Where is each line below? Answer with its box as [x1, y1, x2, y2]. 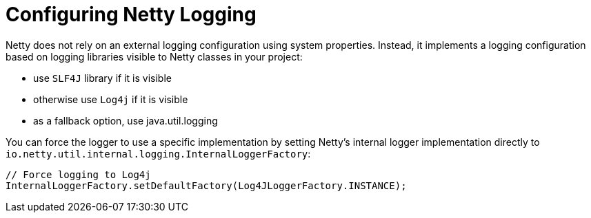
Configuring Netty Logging [6, 3, 257, 26]
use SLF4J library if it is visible [33, 72, 172, 84]
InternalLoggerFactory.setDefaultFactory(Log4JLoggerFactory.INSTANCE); [6, 179, 407, 191]
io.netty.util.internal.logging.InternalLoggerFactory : [6, 147, 311, 160]
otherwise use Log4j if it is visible [33, 93, 188, 105]
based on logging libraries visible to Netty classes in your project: [6, 50, 303, 63]
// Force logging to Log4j [6, 168, 151, 180]
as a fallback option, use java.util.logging [33, 114, 218, 127]
